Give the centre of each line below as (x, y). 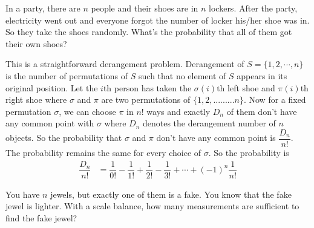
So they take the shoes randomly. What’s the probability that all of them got (149, 32)
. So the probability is (249, 152)
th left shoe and (246, 87)
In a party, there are (43, 8)
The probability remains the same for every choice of (103, 152)
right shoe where (36, 99)
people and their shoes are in (145, 8)
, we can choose (87, 111)
